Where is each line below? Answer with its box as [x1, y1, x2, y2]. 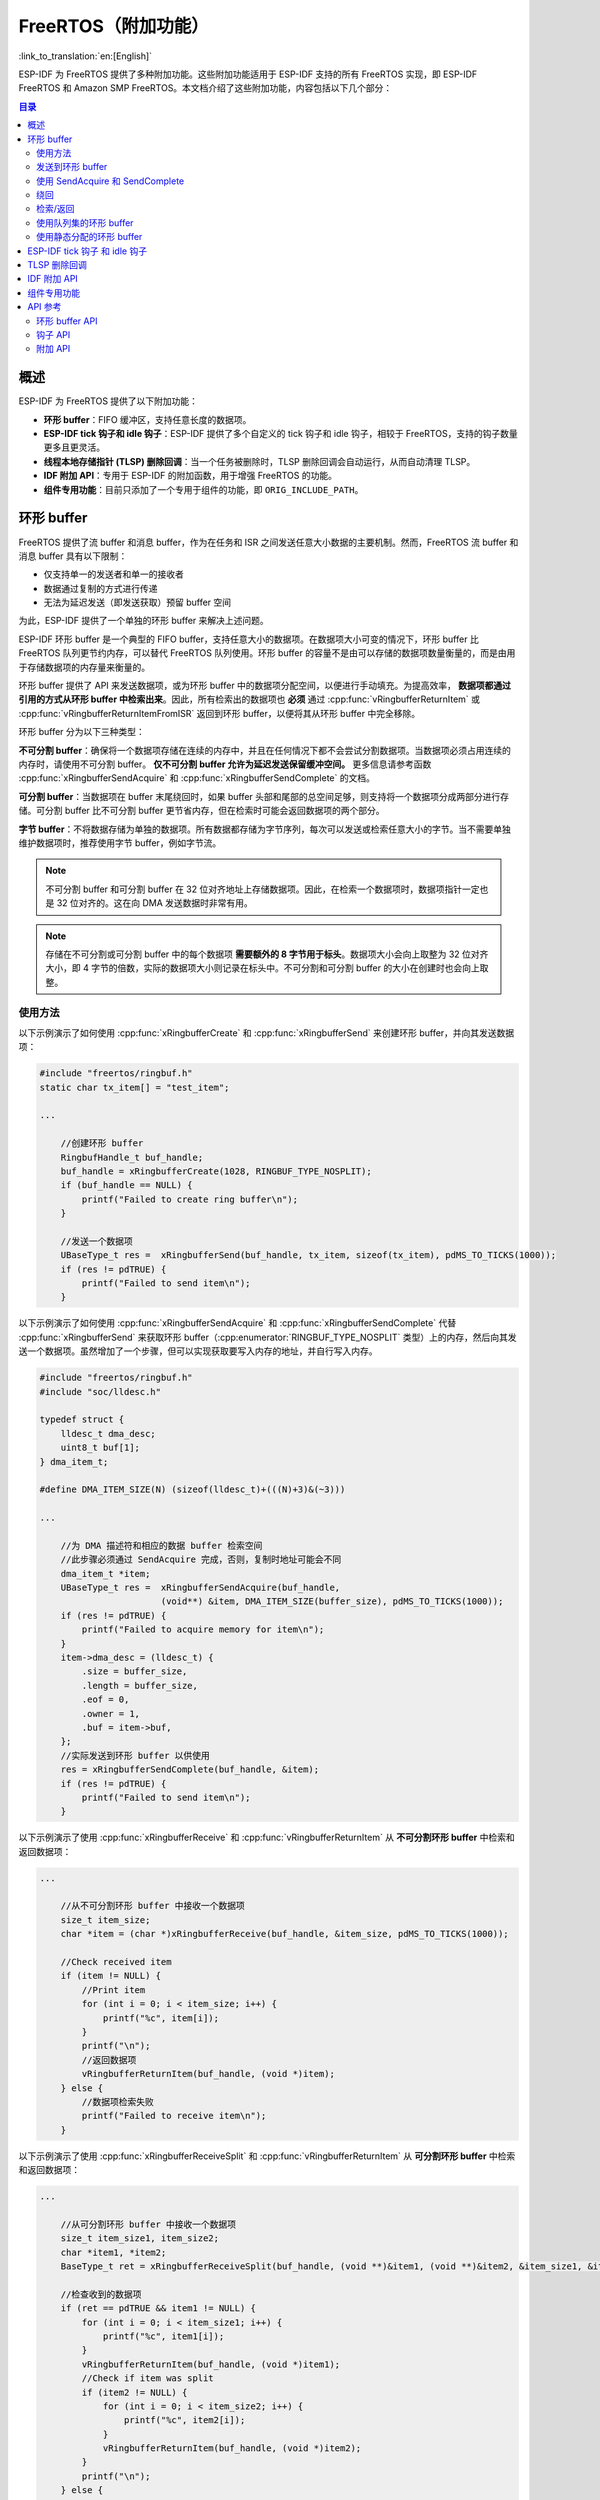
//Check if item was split [81, 2373, 214, 2384]
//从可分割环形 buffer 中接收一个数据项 [60, 2218, 237, 2230]
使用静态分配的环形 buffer [36, 231, 143, 243]
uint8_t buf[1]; [60, 1442, 140, 1454]
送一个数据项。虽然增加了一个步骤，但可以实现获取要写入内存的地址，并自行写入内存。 [18, 1345, 378, 1357]
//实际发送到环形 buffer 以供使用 [60, 1750, 210, 1761]
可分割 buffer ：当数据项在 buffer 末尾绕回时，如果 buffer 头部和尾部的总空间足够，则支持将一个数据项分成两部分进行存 [18, 790, 510, 802]
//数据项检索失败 [81, 2096, 154, 2107]
